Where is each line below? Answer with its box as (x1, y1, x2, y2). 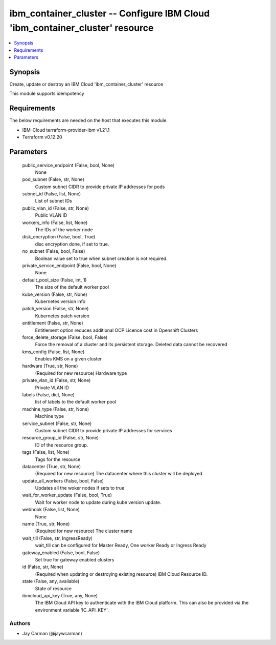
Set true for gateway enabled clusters (35, 557, 114, 562)
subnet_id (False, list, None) (22, 191, 81, 197)
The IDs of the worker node (35, 227, 93, 233)
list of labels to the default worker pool (35, 399, 117, 405)
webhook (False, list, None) (22, 507, 80, 513)
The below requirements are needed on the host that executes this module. (9, 117, 168, 124)
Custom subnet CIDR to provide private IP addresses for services (35, 427, 172, 433)
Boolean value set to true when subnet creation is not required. (35, 255, 168, 261)
